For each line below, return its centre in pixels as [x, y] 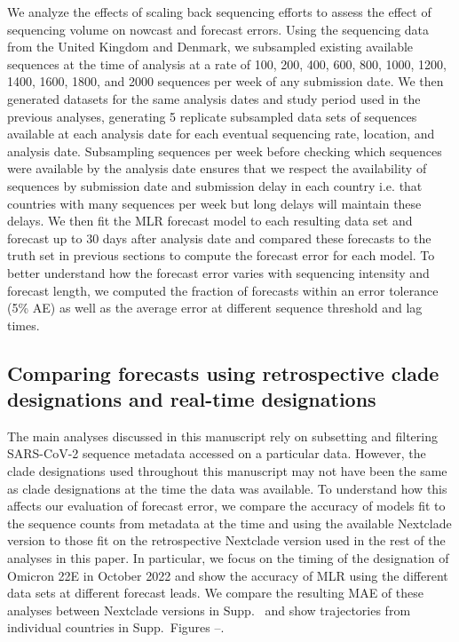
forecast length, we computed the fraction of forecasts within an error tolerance [223, 290]
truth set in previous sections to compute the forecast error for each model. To [221, 255]
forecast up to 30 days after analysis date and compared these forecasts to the [219, 238]
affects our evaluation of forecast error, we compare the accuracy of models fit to [226, 506]
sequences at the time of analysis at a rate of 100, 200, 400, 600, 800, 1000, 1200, [227, 63]
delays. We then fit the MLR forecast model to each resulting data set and [210, 221]
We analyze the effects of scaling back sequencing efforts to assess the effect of [219, 12]
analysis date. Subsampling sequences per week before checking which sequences [225, 151]
